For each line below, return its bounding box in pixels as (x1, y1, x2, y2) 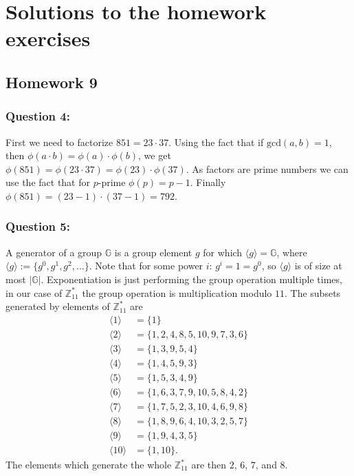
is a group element (114, 245, 192, 259)
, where (276, 245, 307, 259)
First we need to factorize (5, 134, 113, 149)
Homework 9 (5, 71, 98, 92)
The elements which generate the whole (5, 457, 172, 472)
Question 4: (5, 107, 70, 125)
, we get (138, 148, 171, 163)
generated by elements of (5, 299, 110, 313)
